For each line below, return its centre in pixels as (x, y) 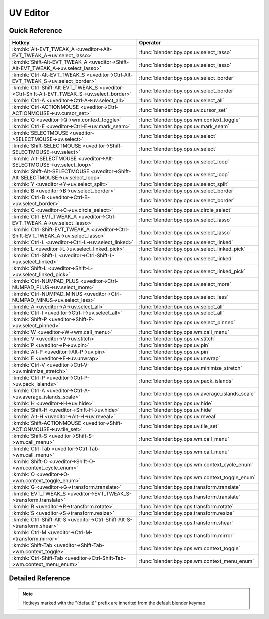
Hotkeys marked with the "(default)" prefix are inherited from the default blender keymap (114, 603)
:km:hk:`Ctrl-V (29, 365)
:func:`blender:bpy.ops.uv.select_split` (184, 184)
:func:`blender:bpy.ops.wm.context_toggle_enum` (198, 478)
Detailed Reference (40, 578)
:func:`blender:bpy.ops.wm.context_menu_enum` (197, 561)
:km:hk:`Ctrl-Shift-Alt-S (39, 520)
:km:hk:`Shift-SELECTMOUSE (47, 146)
